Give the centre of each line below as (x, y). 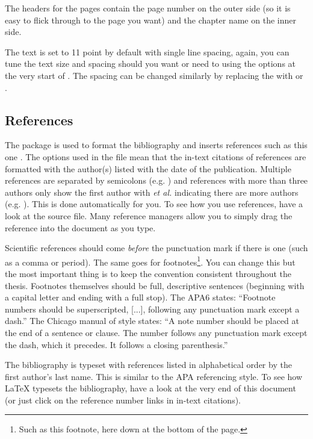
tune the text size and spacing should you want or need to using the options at (150, 64)
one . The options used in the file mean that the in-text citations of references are (156, 156)
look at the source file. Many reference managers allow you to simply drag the (149, 215)
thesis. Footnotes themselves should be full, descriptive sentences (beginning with (155, 285)
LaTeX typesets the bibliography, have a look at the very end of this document (150, 388)
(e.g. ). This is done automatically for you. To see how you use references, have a (154, 204)
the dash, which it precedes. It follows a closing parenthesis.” (116, 344)
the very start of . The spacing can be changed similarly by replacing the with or (154, 75)
